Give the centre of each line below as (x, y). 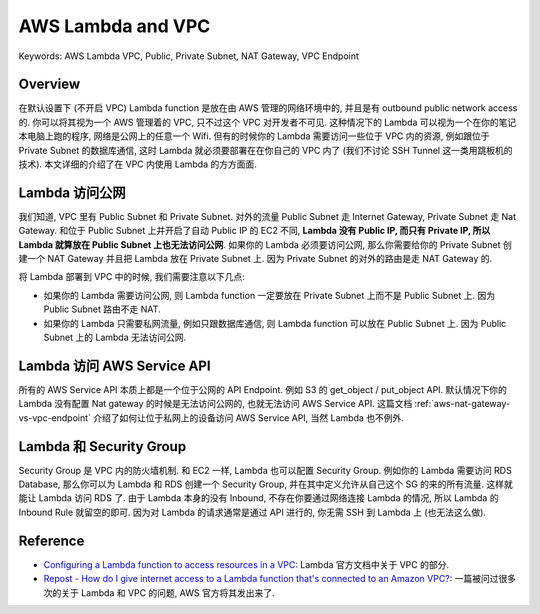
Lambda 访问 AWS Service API (114, 365)
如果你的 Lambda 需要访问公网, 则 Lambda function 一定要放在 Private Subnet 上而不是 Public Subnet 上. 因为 (269, 295)
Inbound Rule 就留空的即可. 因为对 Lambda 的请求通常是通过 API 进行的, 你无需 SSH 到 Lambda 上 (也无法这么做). (252, 512)
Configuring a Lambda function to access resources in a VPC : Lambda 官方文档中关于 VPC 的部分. (246, 564)
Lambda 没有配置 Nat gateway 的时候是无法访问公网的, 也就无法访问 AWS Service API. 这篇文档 (215, 404)
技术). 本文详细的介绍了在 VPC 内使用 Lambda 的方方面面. (137, 164)
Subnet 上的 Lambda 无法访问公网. (115, 337)
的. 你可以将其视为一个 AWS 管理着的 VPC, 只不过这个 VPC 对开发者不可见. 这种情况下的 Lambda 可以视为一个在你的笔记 (267, 122)
